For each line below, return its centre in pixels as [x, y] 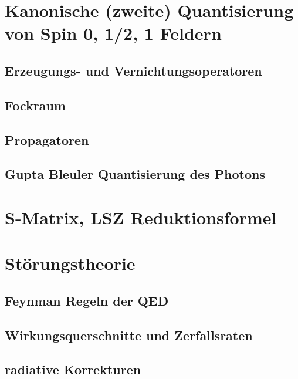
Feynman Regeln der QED [87, 300]
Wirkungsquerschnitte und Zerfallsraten [129, 335]
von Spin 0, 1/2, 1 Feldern [113, 33]
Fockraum [35, 105]
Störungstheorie [70, 263]
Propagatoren [47, 139]
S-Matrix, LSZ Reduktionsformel [141, 217]
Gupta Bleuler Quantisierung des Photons [135, 174]
